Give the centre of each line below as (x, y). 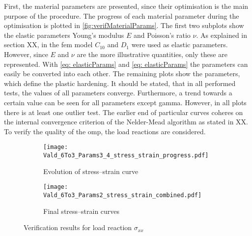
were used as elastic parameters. (180, 44)
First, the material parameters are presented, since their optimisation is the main (126, 6)
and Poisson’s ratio (162, 35)
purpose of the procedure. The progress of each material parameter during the (122, 15)
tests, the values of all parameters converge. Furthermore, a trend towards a (118, 93)
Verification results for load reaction (78, 227)
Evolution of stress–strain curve (91, 171)
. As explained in (222, 35)
